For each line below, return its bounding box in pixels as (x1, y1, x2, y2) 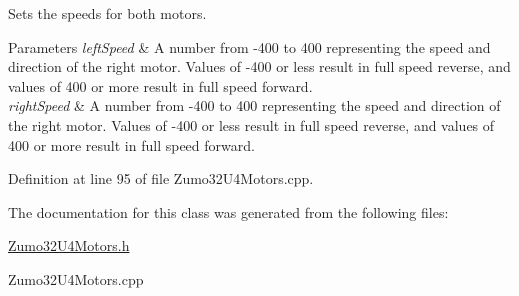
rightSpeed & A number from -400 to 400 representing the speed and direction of (8, 95, 501, 116)
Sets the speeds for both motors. (8, 3, 207, 23)
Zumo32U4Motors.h (8, 235, 130, 256)
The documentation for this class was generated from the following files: (8, 201, 449, 222)
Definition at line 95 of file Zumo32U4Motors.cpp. (8, 168, 314, 189)
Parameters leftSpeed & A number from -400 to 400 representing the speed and (8, 36, 491, 57)
